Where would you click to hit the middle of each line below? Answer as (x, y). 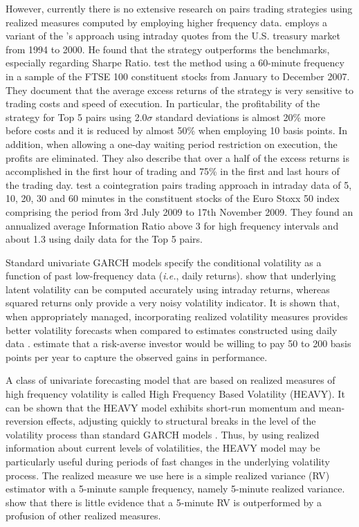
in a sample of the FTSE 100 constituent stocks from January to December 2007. (178, 76)
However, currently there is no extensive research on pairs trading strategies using (179, 8)
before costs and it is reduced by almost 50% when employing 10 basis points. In (177, 130)
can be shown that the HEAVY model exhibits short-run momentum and (161, 407)
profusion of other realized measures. (83, 516)
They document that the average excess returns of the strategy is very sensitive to (180, 90)
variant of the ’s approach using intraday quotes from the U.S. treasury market (173, 36)
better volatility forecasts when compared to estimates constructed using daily (172, 330)
